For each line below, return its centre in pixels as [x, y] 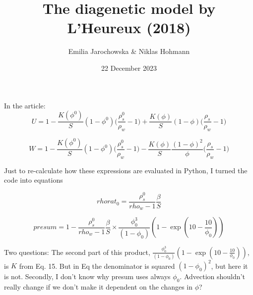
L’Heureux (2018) [129, 27]
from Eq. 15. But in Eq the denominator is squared [97, 266]
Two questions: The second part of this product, [77, 252]
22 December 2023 [129, 68]
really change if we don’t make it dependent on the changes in [98, 287]
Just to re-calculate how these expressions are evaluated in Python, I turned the [126, 170]
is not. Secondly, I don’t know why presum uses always [87, 276]
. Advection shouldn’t [212, 276]
